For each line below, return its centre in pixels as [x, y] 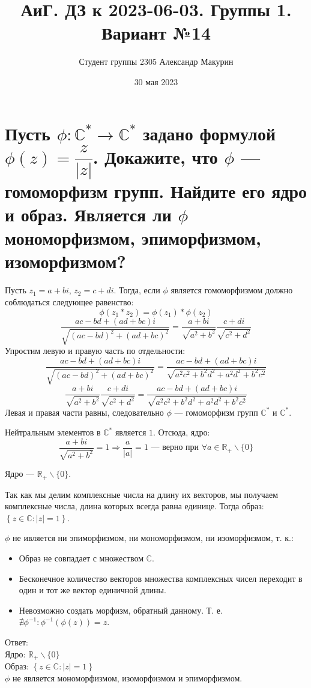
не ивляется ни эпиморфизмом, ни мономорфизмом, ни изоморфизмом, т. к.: [153, 538]
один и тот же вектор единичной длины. [92, 590]
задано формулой [210, 133]
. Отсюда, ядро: [182, 432]
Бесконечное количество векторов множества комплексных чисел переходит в [161, 578]
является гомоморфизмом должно [232, 290]
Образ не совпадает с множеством [81, 558]
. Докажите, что [155, 156]
